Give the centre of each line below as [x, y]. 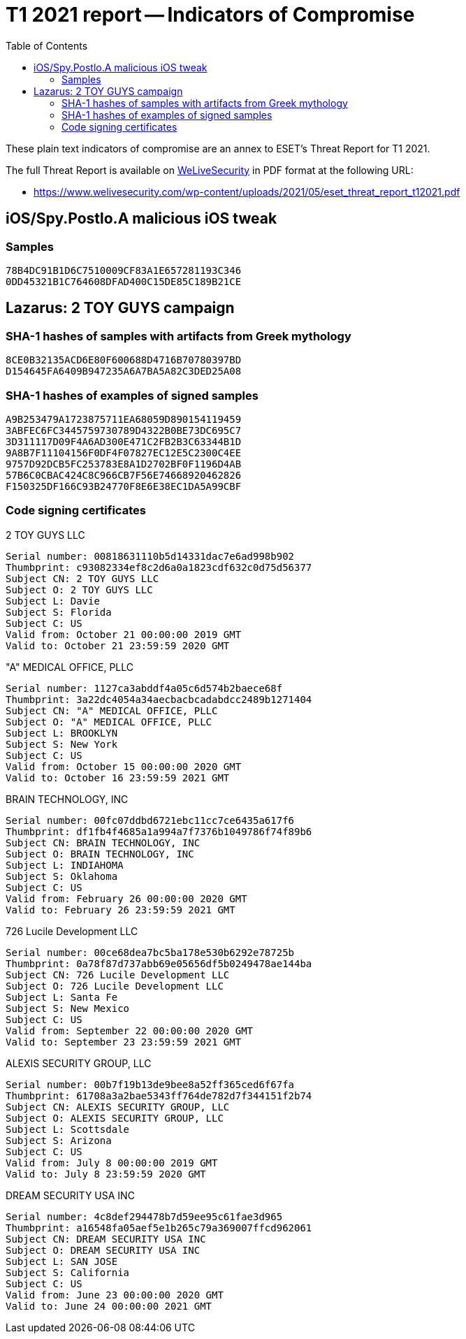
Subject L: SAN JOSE [62, 1261]
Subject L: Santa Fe [62, 997]
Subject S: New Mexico [68, 1008]
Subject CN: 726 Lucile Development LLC [118, 975]
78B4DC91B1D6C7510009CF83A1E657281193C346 [124, 270]
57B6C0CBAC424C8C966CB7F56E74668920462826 [124, 475]
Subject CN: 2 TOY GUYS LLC [82, 578]
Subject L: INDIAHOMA [65, 865]
